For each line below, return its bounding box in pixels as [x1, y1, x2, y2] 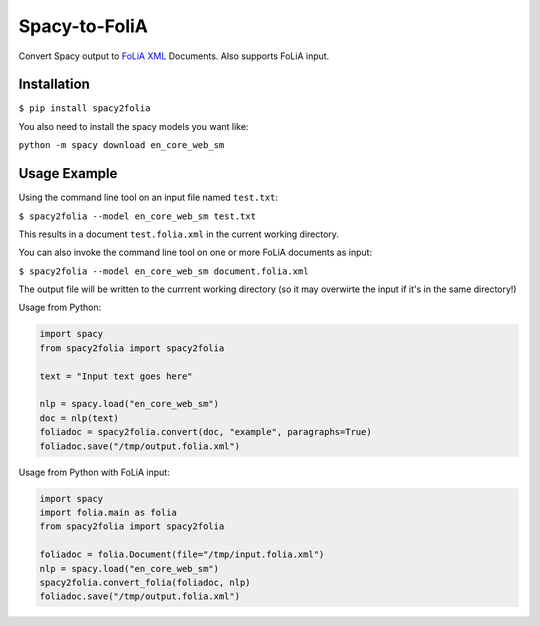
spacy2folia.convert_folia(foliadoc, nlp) [39, 576, 251, 588]
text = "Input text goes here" [39, 370, 194, 382]
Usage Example [18, 165, 118, 182]
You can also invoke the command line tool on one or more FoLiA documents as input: [18, 246, 373, 259]
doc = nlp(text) [39, 412, 120, 424]
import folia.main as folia [39, 506, 177, 518]
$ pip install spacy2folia [18, 103, 151, 114]
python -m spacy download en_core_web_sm [18, 140, 225, 151]
